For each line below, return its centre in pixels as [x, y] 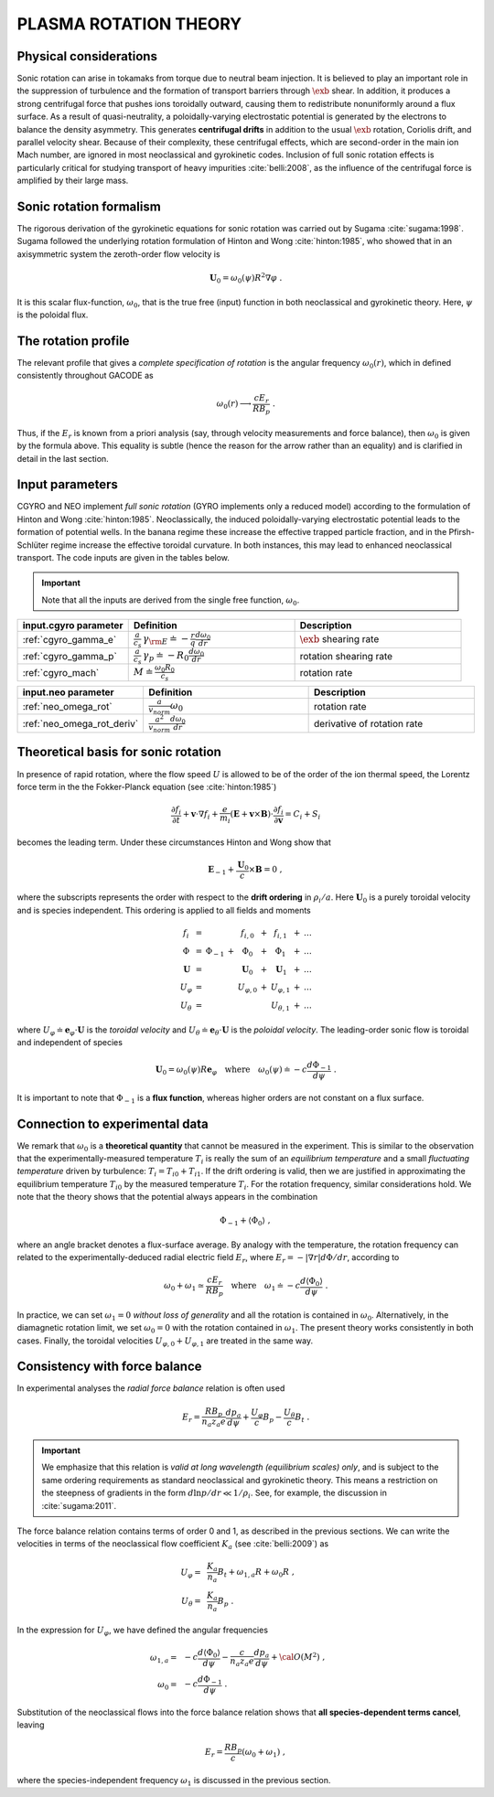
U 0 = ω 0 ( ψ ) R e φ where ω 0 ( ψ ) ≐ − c [231, 1071]
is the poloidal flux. [53, 315]
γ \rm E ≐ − [166, 640]
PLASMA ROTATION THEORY [129, 24]
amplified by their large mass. [73, 181]
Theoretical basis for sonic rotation [119, 752]
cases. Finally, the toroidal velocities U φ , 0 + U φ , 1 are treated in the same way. [165, 1342]
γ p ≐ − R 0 [166, 656]
